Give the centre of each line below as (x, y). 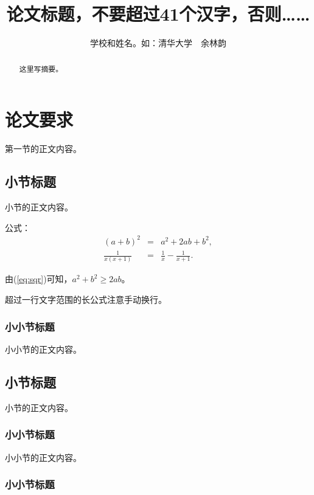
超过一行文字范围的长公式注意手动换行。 (86, 299)
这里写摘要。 (41, 68)
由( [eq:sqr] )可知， (39, 279)
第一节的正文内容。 (43, 149)
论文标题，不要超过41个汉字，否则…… (158, 14)
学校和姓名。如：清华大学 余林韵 (158, 43)
